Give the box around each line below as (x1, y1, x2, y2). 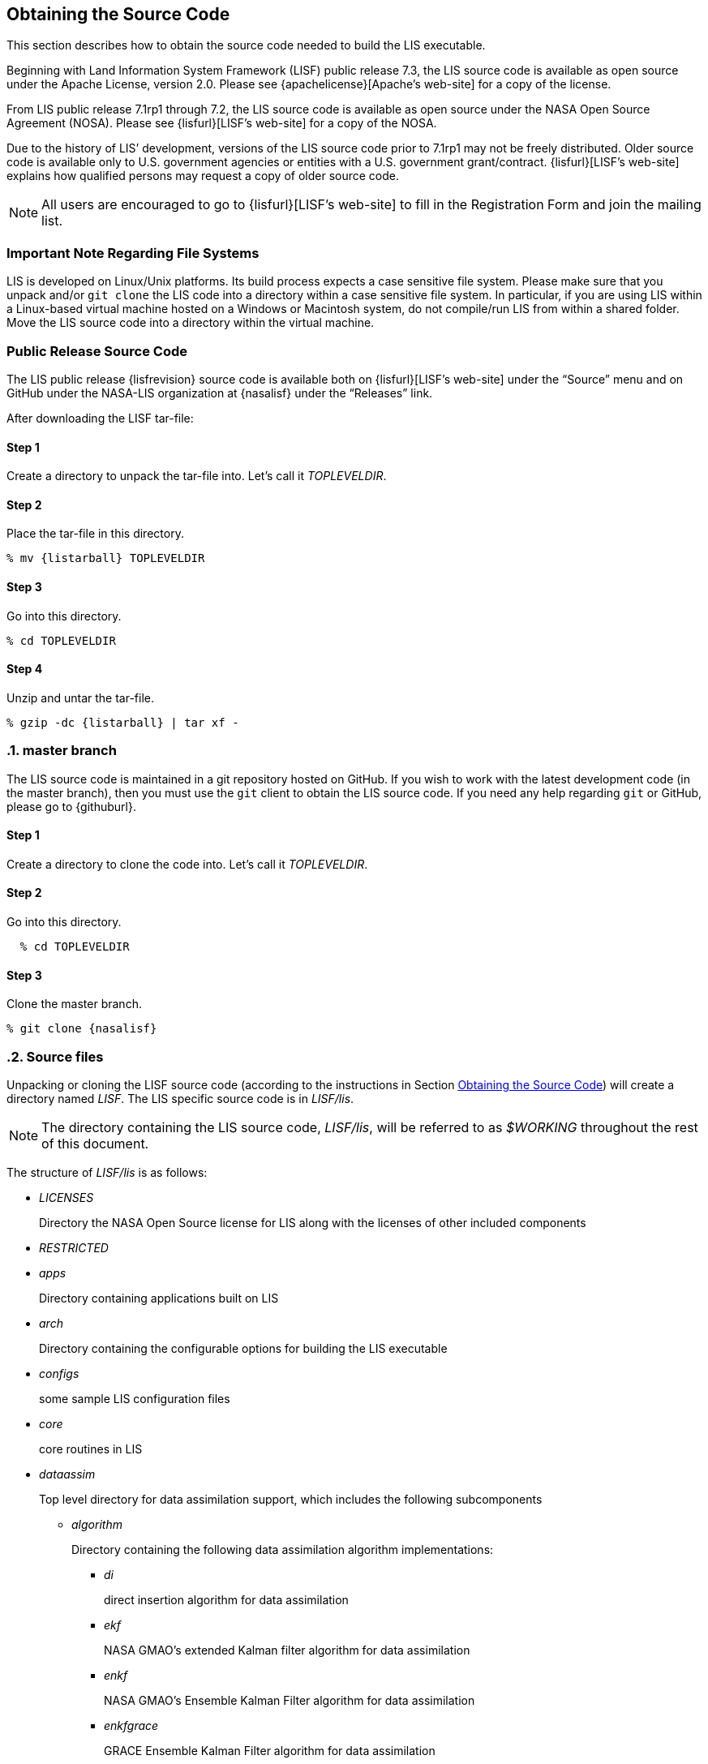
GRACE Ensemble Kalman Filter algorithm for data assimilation (104, 1743, 436, 1758)
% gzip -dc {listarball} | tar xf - (6, 715, 239, 729)
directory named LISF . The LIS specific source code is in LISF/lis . (6, 1091, 354, 1105)
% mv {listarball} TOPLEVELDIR (6, 552, 205, 565)
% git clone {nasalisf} (6, 1022, 157, 1036)
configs (39, 1366, 79, 1380)
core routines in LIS (39, 1441, 143, 1456)
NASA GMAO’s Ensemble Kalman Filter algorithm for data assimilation (104, 1693, 475, 1707)
